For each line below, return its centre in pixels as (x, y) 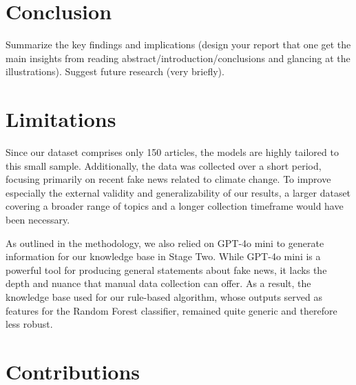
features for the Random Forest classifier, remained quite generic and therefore (171, 310)
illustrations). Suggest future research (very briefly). (115, 71)
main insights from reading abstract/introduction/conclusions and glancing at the (178, 58)
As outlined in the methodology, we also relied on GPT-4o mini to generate (165, 243)
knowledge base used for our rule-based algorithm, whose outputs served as (164, 296)
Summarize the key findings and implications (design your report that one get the (178, 45)
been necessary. (38, 219)
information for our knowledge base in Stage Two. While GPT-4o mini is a (163, 256)
